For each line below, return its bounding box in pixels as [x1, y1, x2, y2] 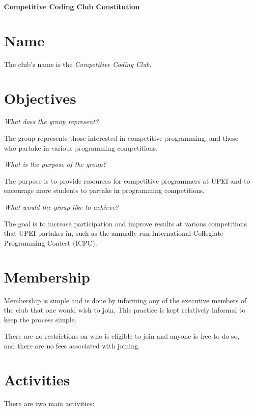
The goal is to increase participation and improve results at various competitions [4, 218, 247, 228]
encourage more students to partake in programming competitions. [4, 185, 205, 195]
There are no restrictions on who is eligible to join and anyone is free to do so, [4, 331, 240, 341]
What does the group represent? [4, 116, 99, 126]
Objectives [4, 88, 76, 108]
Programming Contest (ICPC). [4, 237, 97, 248]
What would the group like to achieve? [4, 202, 119, 212]
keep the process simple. [4, 314, 77, 324]
